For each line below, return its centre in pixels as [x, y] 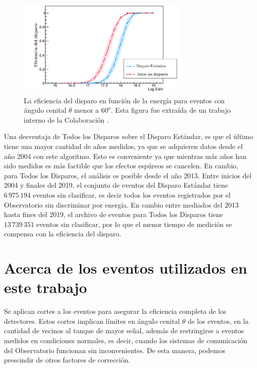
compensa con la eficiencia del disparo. [63, 234]
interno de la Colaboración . [66, 119]
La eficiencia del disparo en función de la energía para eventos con [124, 100]
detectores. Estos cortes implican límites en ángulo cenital [92, 321]
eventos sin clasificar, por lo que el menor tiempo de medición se [134, 224]
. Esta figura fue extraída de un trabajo [171, 110]
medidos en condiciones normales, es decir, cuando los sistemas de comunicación [126, 340]
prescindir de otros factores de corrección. [67, 360]
